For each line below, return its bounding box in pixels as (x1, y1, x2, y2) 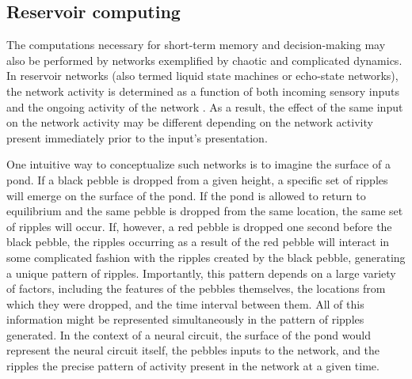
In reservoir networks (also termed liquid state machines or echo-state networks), (6, 67, 399, 84)
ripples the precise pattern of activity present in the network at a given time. (6, 358, 380, 374)
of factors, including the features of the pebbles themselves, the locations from (6, 280, 386, 297)
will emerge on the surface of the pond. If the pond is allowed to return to (6, 187, 366, 203)
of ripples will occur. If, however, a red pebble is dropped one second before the (6, 218, 392, 234)
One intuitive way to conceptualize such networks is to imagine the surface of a (6, 156, 391, 172)
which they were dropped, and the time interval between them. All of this (6, 295, 364, 312)
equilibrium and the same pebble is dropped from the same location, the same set (6, 203, 403, 219)
